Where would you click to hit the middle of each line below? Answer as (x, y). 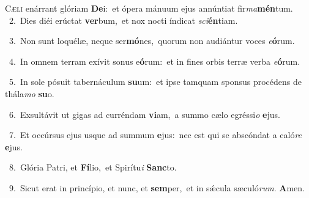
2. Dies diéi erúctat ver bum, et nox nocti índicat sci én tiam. (123, 20)
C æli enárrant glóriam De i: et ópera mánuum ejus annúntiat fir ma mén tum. (149, 8)
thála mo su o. (30, 93)
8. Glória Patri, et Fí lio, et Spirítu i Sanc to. (93, 167)
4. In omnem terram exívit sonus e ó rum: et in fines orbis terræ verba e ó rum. (154, 61)
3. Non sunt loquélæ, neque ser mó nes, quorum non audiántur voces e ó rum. (152, 41)
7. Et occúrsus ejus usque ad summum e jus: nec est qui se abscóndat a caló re (155, 135)
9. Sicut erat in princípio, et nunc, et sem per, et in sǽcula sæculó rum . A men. (157, 187)
